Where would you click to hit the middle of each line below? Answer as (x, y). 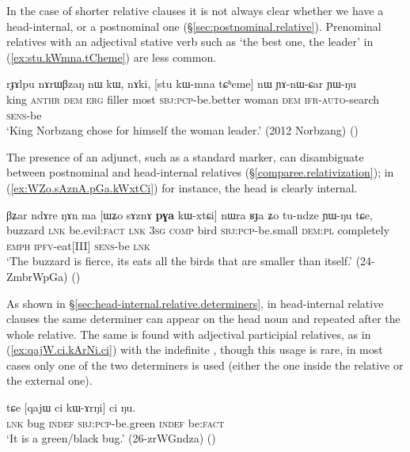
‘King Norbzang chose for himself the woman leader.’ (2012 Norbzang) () (182, 130)
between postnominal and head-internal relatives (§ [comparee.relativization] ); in (200, 172)
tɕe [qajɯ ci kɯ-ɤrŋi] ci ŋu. (71, 407)
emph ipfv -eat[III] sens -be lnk (78, 245)
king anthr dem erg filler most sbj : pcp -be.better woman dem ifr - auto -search (193, 99)
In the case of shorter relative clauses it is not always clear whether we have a (195, 10)
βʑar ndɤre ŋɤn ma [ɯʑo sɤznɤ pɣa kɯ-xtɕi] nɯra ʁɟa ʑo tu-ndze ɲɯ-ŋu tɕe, (190, 214)
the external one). (49, 380)
